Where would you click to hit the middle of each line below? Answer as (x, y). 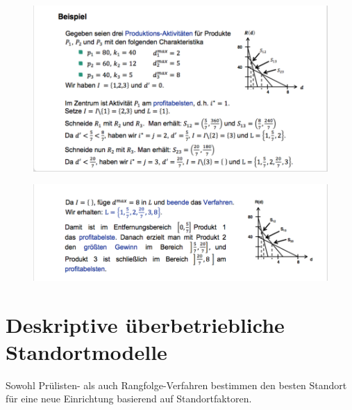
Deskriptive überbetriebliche (145, 324)
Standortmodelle (86, 351)
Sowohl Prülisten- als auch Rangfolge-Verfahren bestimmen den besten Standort (176, 385)
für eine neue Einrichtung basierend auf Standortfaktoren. (129, 399)
